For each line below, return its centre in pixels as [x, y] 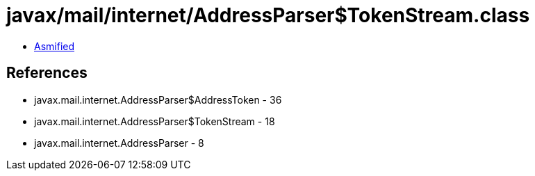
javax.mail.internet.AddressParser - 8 [119, 143]
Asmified [55, 46]
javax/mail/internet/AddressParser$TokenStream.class [268, 15]
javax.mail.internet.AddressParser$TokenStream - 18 [155, 121]
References [47, 73]
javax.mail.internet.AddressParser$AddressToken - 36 [158, 99]
